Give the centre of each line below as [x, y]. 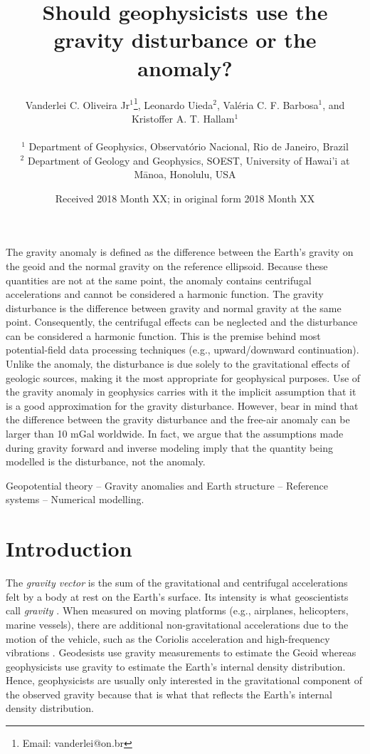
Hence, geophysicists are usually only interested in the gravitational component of [184, 680]
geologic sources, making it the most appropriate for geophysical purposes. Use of [183, 377]
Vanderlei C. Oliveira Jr [78, 104]
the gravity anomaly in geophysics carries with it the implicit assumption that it [181, 392]
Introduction [69, 548]
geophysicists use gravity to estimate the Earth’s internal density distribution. [176, 666]
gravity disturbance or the [185, 40]
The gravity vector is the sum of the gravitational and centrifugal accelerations [177, 583]
